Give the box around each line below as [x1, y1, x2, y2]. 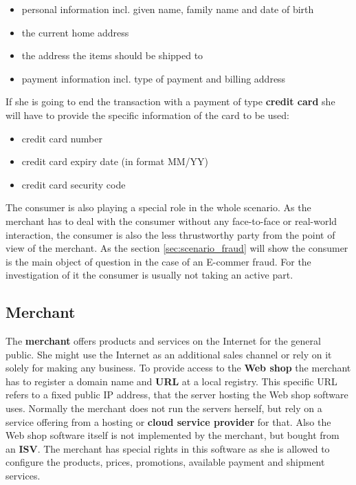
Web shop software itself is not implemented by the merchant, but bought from [5, 428, 340, 442]
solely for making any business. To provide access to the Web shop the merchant [5, 360, 351, 375]
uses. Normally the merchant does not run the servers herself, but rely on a [5, 401, 322, 416]
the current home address [21, 25, 129, 39]
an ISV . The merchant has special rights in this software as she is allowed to [5, 441, 330, 455]
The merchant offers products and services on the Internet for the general [5, 334, 321, 348]
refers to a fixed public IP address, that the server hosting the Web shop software [5, 387, 348, 402]
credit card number [21, 131, 102, 145]
